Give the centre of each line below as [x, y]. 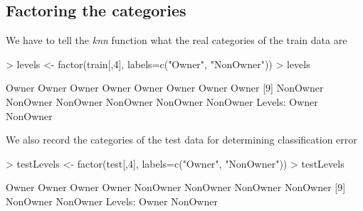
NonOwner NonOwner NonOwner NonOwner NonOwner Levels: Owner [162, 101]
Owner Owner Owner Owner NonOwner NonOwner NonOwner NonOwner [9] [176, 187]
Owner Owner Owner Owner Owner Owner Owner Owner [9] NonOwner [165, 88]
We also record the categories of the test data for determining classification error [181, 140]
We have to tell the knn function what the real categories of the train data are [177, 40]
